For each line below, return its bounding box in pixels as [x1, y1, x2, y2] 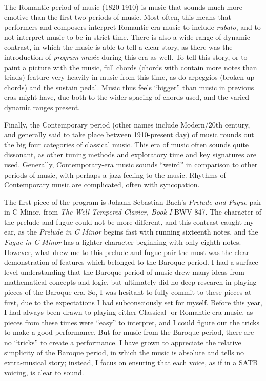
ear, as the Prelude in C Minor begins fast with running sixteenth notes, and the [4, 226, 258, 237]
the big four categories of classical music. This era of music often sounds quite [4, 139, 249, 150]
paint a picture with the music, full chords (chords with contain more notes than [4, 61, 257, 72]
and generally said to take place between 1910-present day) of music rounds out [4, 129, 254, 140]
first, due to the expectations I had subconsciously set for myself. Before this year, [4, 297, 262, 307]
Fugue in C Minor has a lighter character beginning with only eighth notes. [4, 237, 241, 247]
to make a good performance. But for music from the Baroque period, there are [4, 327, 254, 337]
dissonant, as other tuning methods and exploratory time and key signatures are [4, 149, 256, 160]
